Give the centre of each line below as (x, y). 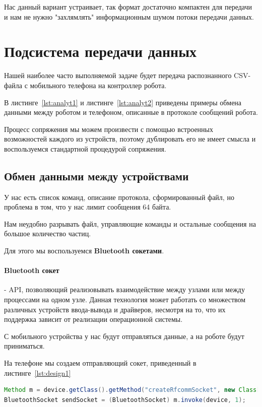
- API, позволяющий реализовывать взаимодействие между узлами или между (124, 289)
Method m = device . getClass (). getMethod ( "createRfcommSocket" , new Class (130, 390)
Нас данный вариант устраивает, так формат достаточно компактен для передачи (128, 7)
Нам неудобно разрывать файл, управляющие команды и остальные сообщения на (130, 223)
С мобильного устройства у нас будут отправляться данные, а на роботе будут (124, 336)
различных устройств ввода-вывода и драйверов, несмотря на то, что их (115, 309)
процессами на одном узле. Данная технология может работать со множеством (125, 299)
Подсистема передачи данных (101, 51)
